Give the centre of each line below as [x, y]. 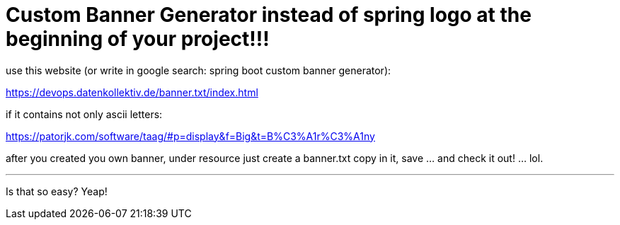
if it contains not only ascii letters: [84, 114]
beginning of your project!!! [138, 39]
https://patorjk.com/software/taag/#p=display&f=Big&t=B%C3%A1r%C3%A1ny [190, 136]
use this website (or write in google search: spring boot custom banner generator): [199, 70]
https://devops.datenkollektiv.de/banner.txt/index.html [132, 92]
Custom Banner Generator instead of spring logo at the [269, 15]
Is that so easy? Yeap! [57, 191]
